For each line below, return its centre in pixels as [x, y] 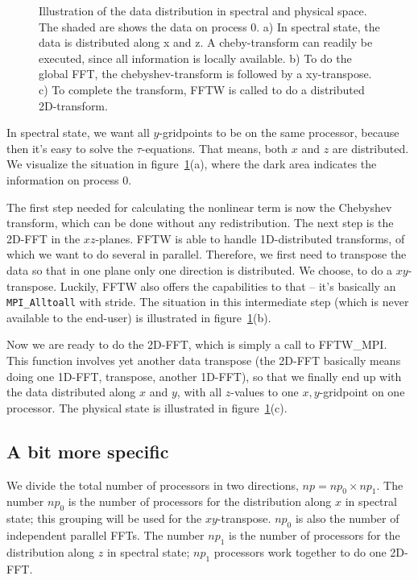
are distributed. [370, 148]
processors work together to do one [300, 551]
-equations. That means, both [215, 148]
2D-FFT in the [43, 238]
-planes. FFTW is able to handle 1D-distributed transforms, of [250, 238]
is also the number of [347, 518]
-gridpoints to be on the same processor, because [279, 133]
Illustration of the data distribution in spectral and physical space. [203, 10]
